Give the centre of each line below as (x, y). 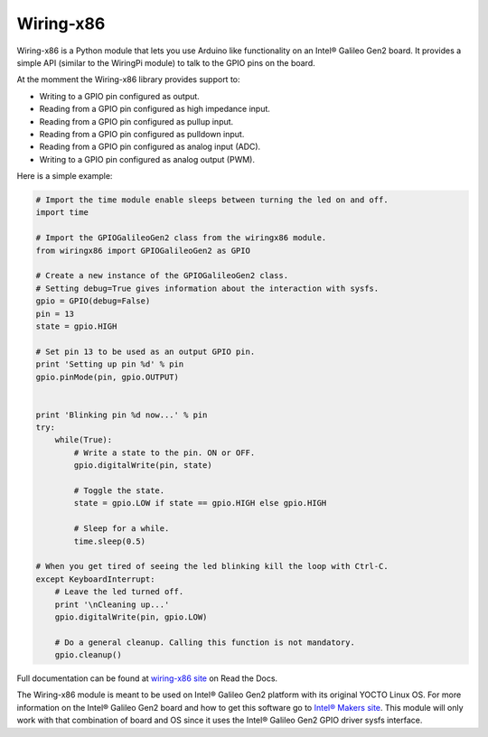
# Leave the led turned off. (119, 592)
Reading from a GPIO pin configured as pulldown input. (142, 134)
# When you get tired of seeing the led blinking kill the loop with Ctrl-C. (212, 566)
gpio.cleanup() (88, 655)
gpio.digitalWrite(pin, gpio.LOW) (131, 617)
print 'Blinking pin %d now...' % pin (122, 415)
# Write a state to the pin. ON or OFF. (164, 452)
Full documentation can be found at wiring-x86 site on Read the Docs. (147, 678)
